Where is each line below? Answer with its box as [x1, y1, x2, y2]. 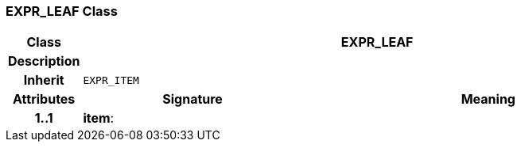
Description [8, 53, 80, 70]
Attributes [13, 91, 76, 108]
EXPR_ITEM [83, 74, 139, 86]
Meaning [461, 91, 515, 108]
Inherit [23, 72, 64, 89]
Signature [162, 91, 223, 108]
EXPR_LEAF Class [6, 3, 118, 19]
